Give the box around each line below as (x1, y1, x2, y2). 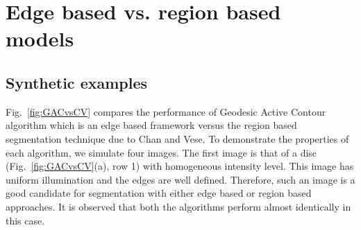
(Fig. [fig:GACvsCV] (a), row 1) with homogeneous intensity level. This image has (6, 159, 354, 173)
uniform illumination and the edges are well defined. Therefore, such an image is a (6, 172, 355, 186)
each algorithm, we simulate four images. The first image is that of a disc (6, 145, 317, 159)
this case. (6, 213, 45, 227)
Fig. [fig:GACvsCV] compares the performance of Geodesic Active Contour (6, 104, 326, 118)
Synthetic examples (6, 71, 148, 93)
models (6, 24, 74, 53)
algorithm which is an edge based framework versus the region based (6, 118, 297, 132)
